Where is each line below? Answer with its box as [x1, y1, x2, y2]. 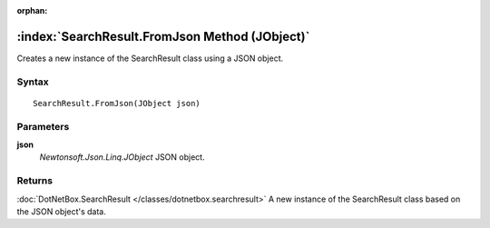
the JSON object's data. [16, 205, 106, 217]
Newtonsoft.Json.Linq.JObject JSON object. [39, 152, 205, 163]
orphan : [16, 5, 48, 15]
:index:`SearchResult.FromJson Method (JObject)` [16, 28, 310, 45]
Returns [16, 174, 54, 187]
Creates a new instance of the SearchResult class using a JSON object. [16, 53, 284, 64]
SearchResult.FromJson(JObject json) [33, 98, 201, 108]
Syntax [16, 75, 49, 88]
